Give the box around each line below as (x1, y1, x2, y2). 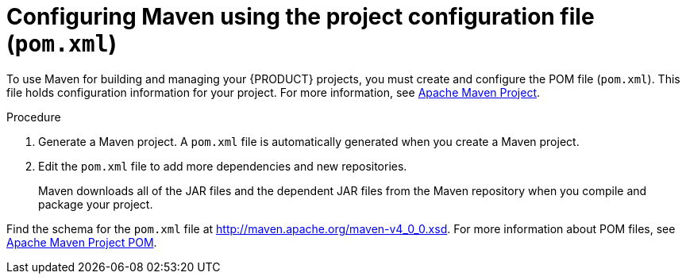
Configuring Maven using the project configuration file (6, 3, 595, 30)
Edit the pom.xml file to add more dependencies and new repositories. (38, 159, 407, 173)
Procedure (6, 109, 61, 124)
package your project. (38, 197, 153, 211)
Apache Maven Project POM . (6, 235, 157, 249)
